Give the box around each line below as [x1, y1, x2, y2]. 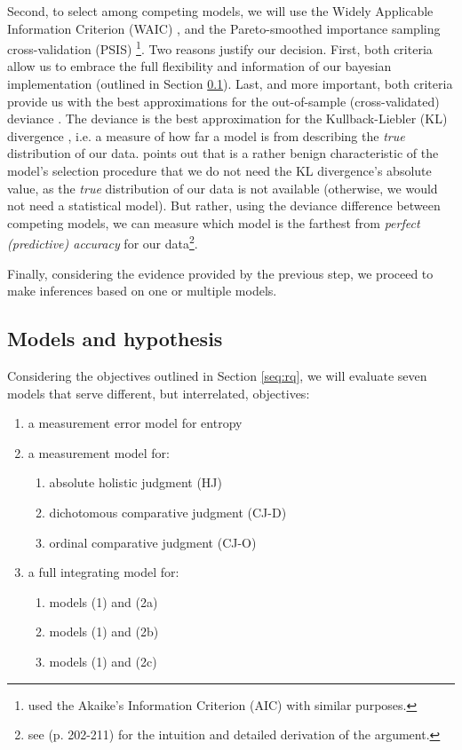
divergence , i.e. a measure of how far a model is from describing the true [7, 126, 405, 145]
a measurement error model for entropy [28, 414, 243, 432]
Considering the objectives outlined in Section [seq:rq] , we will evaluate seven [7, 367, 427, 385]
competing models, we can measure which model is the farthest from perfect [7, 213, 420, 232]
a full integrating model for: [28, 563, 179, 581]
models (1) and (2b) [49, 622, 159, 641]
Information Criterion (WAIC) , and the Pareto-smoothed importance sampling [7, 19, 441, 37]
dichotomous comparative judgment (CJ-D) [49, 502, 287, 521]
